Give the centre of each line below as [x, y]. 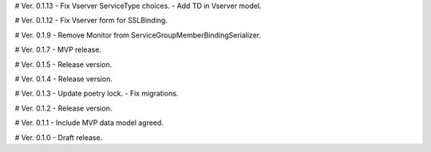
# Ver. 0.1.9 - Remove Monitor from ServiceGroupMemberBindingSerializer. [138, 35]
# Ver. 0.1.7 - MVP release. [58, 50]
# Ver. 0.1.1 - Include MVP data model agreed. [89, 123]
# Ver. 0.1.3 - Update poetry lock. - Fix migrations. [97, 94]
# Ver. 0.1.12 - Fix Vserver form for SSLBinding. [91, 21]
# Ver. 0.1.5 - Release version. [63, 64]
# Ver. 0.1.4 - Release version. [64, 79]
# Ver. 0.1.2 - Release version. [63, 108]
